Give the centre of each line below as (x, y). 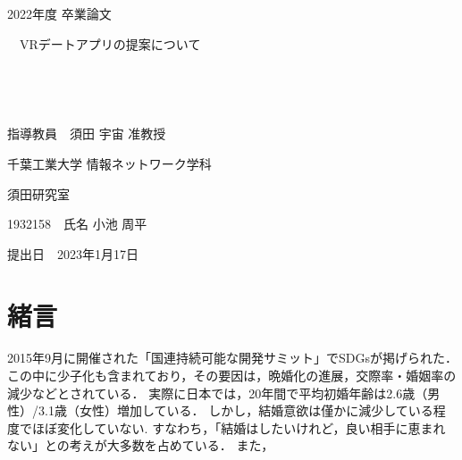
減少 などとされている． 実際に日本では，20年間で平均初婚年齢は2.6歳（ (218, 393)
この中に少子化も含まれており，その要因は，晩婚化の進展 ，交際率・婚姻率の (232, 376)
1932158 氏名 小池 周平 (77, 224)
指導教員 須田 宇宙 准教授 (87, 134)
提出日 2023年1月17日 (73, 253)
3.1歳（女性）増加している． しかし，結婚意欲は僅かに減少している (235, 410)
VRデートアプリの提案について (110, 43)
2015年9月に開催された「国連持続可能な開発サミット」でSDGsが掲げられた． (232, 358)
